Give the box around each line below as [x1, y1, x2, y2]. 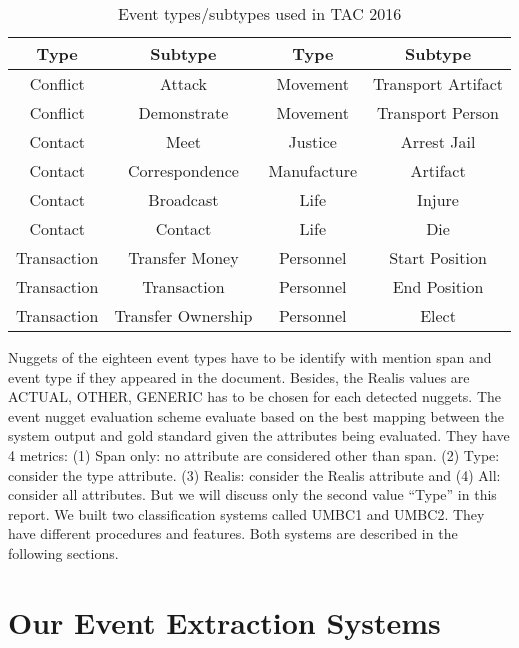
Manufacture [268, 159, 358, 182]
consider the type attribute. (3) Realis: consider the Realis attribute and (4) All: [8, 464, 501, 485]
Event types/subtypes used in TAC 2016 [117, 2, 402, 25]
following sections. [8, 542, 119, 563]
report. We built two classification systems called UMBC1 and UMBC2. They [8, 503, 485, 524]
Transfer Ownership [114, 304, 253, 327]
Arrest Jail [400, 130, 476, 153]
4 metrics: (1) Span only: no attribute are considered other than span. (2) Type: [8, 444, 500, 465]
